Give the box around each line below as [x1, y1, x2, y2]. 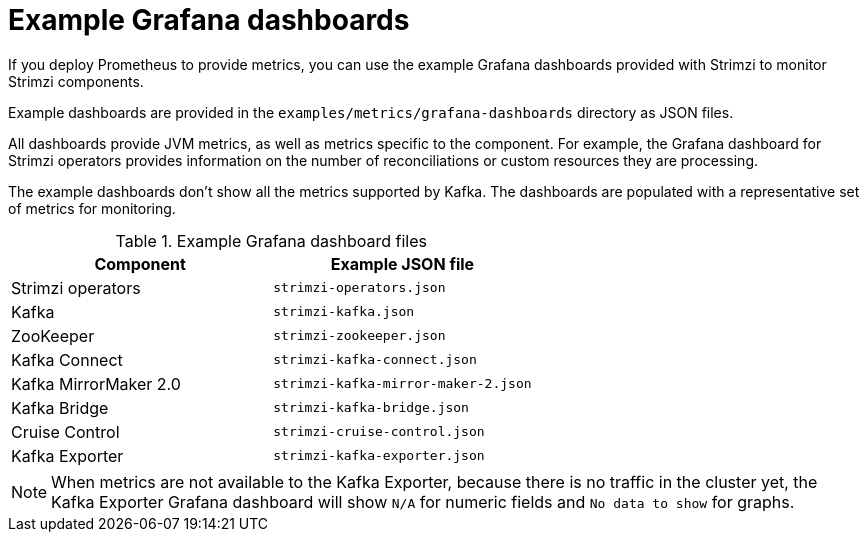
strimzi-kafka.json [273, 304, 415, 320]
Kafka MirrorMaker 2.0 [11, 373, 181, 394]
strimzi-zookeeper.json [273, 328, 446, 344]
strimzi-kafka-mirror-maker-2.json [273, 376, 532, 392]
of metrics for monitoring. [8, 199, 176, 217]
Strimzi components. [8, 72, 144, 90]
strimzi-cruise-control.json [273, 424, 485, 440]
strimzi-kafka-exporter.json [273, 448, 485, 464]
